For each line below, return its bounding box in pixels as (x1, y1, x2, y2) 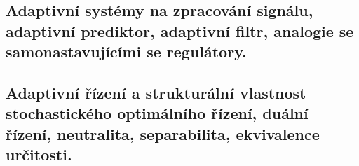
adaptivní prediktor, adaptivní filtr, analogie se (6, 20, 354, 41)
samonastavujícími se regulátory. (6, 41, 247, 62)
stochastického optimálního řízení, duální (6, 102, 309, 124)
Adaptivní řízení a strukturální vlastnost (6, 81, 306, 103)
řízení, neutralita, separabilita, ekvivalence (6, 123, 320, 144)
